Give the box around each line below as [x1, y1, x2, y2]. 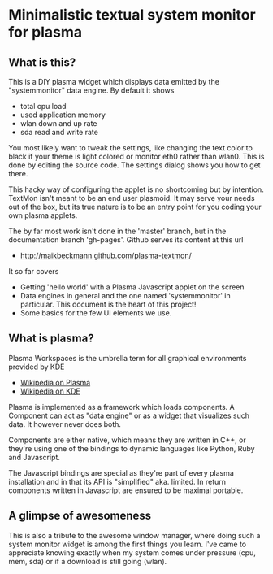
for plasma [8, 23, 83, 41]
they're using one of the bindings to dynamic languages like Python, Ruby [8, 443, 255, 453]
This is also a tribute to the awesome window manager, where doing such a [8, 530, 261, 540]
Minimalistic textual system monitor [8, 6, 256, 24]
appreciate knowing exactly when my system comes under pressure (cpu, [8, 547, 256, 558]
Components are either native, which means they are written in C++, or [8, 435, 246, 445]
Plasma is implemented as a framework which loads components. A [8, 402, 235, 411]
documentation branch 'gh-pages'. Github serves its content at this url [8, 235, 244, 245]
